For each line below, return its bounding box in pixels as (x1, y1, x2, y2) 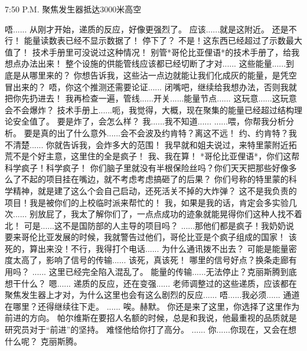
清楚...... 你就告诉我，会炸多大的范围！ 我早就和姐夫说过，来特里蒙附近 (12, 138, 289, 150)
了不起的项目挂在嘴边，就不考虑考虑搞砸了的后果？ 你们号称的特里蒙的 (12, 173, 289, 185)
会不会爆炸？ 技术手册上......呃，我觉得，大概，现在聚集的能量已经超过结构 (5, 103, 295, 116)
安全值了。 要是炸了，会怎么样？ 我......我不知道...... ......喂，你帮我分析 (12, 115, 286, 127)
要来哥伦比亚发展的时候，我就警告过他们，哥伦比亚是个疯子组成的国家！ (5, 231, 286, 243)
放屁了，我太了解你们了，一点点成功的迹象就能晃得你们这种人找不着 (38, 208, 303, 220)
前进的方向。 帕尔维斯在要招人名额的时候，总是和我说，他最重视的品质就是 (5, 311, 297, 324)
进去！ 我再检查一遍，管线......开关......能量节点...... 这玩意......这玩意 (37, 92, 297, 104)
